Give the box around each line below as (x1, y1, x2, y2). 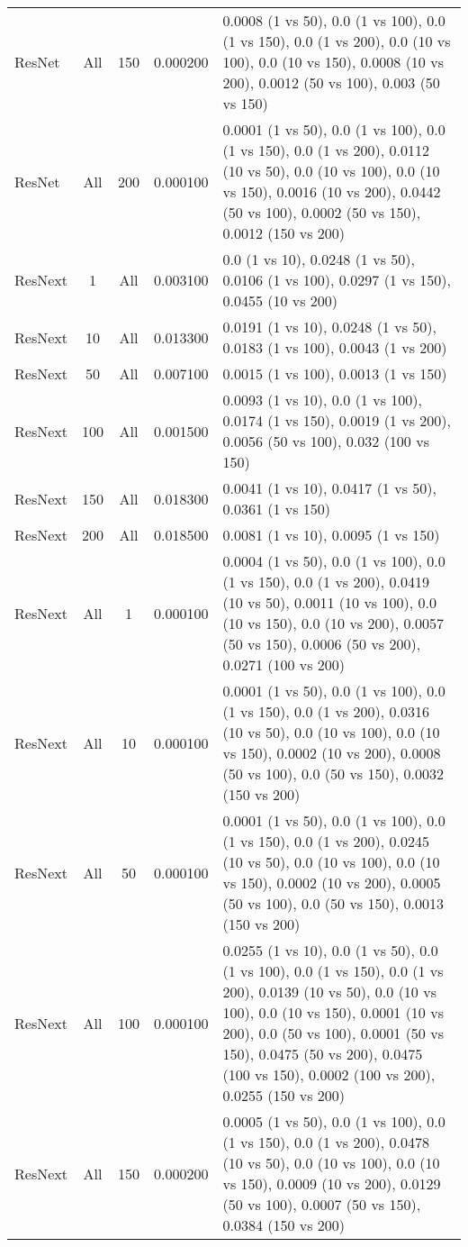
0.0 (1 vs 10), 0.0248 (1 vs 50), (222, 249, 415, 269)
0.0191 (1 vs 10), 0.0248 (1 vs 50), (222, 316, 436, 337)
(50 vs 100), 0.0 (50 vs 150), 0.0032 (222, 763, 444, 784)
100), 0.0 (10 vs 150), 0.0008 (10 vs (222, 51, 444, 72)
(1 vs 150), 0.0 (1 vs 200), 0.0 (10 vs (222, 31, 451, 51)
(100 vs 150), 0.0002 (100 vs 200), (222, 1064, 436, 1085)
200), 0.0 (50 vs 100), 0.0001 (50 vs (222, 1023, 444, 1043)
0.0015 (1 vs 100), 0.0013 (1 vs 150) (222, 363, 447, 384)
